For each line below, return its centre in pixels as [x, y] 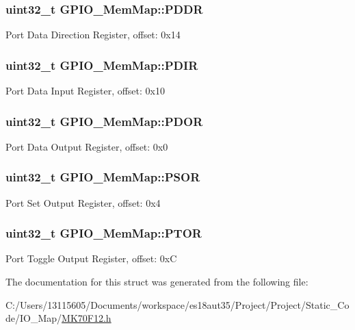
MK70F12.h [87, 318]
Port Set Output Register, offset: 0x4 [83, 202]
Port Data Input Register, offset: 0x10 [85, 91]
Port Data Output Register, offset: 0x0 [87, 146]
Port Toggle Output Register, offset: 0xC [91, 258]
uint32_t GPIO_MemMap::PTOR [104, 233]
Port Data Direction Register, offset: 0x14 [93, 35]
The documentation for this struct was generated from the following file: [157, 282]
